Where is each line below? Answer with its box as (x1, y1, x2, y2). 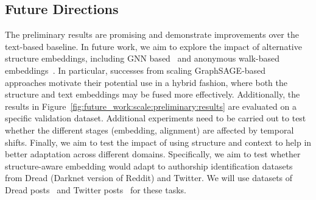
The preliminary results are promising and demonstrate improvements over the (5, 28, 299, 41)
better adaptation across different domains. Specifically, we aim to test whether (5, 148, 301, 160)
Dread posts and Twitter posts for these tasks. (5, 183, 186, 196)
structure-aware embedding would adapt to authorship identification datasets (5, 159, 293, 172)
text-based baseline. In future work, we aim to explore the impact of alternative (5, 40, 302, 52)
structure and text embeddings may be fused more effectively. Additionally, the (5, 88, 300, 101)
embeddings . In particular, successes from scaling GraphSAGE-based (5, 63, 266, 76)
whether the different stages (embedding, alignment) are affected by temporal (5, 123, 294, 136)
